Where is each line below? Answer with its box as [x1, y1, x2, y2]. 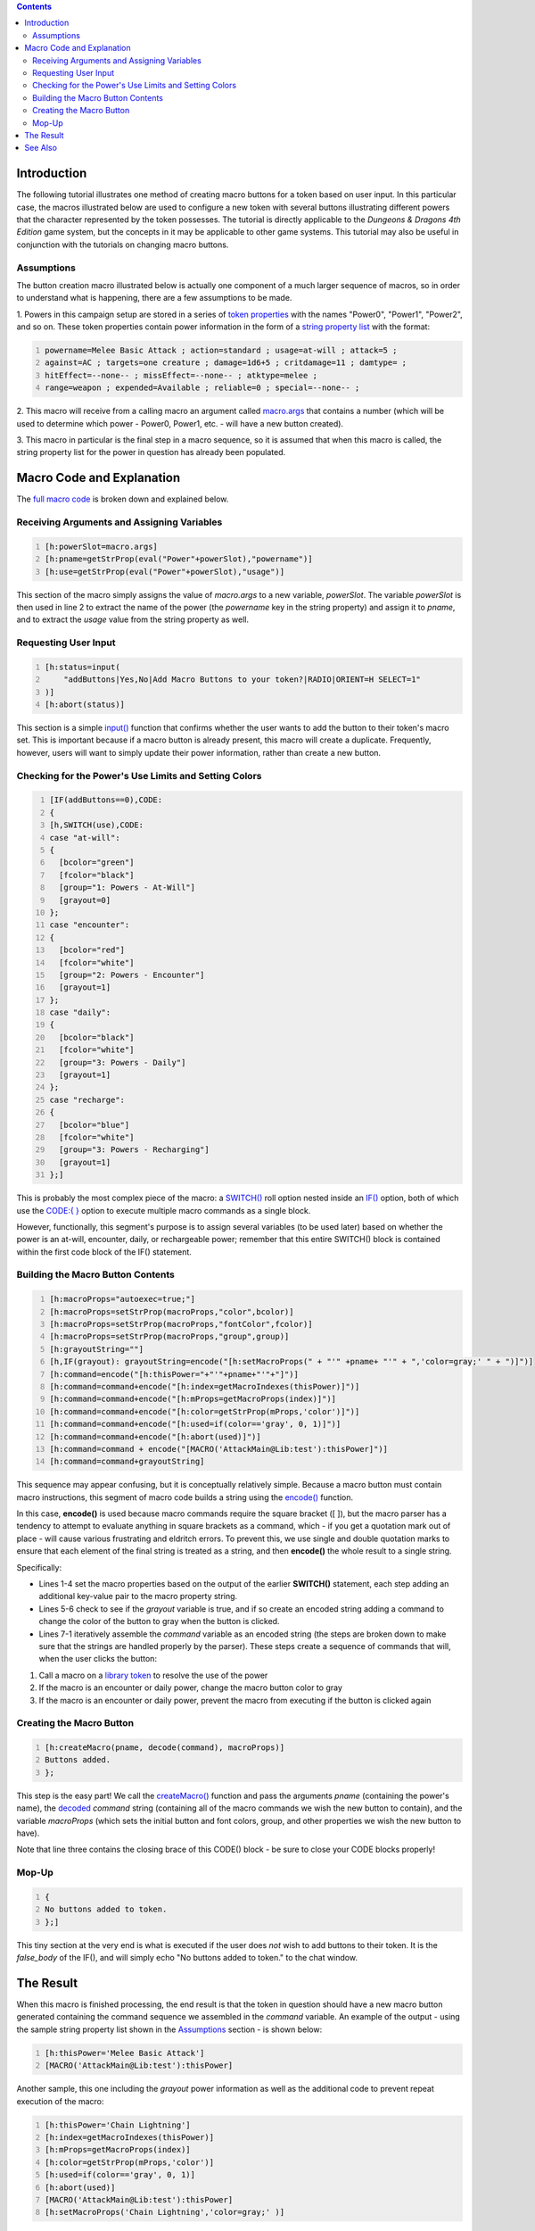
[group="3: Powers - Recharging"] [58, 1145, 210, 1155]
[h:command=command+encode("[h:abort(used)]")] [49, 1431, 262, 1441]
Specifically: [16, 1562, 62, 1572]
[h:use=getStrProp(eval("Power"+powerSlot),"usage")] [45, 567, 285, 576]
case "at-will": [49, 833, 120, 842]
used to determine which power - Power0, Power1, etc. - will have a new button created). [16, 418, 343, 428]
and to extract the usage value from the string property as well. [16, 614, 250, 625]
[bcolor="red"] [58, 945, 125, 955]
